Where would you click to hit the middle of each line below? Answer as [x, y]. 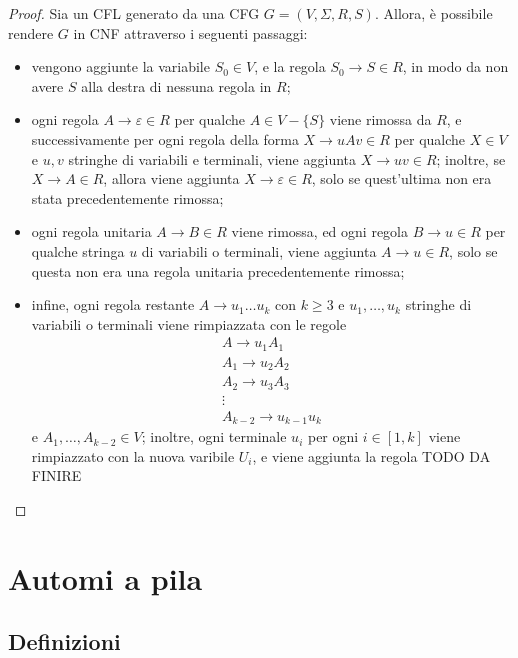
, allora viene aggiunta [171, 178]
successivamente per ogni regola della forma [165, 138]
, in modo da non [455, 66]
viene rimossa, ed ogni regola [320, 231]
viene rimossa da [380, 119]
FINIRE [56, 475]
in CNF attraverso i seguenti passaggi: [190, 32]
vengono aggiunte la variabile [120, 66]
